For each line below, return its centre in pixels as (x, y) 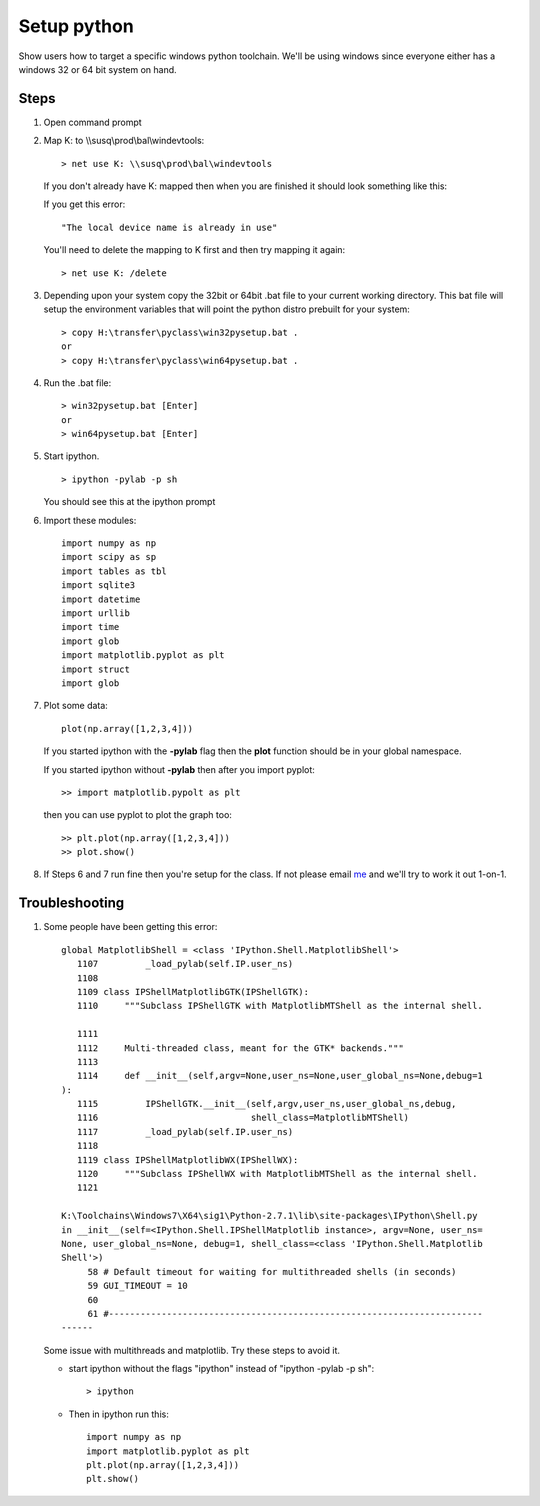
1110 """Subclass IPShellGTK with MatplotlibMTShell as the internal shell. (280, 1006)
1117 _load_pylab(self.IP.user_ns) (185, 1131)
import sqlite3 (98, 585)
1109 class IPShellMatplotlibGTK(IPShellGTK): (193, 991)
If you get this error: (84, 204)
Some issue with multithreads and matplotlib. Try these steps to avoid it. (191, 1350)
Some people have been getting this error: (130, 927)
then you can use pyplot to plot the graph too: (137, 815)
